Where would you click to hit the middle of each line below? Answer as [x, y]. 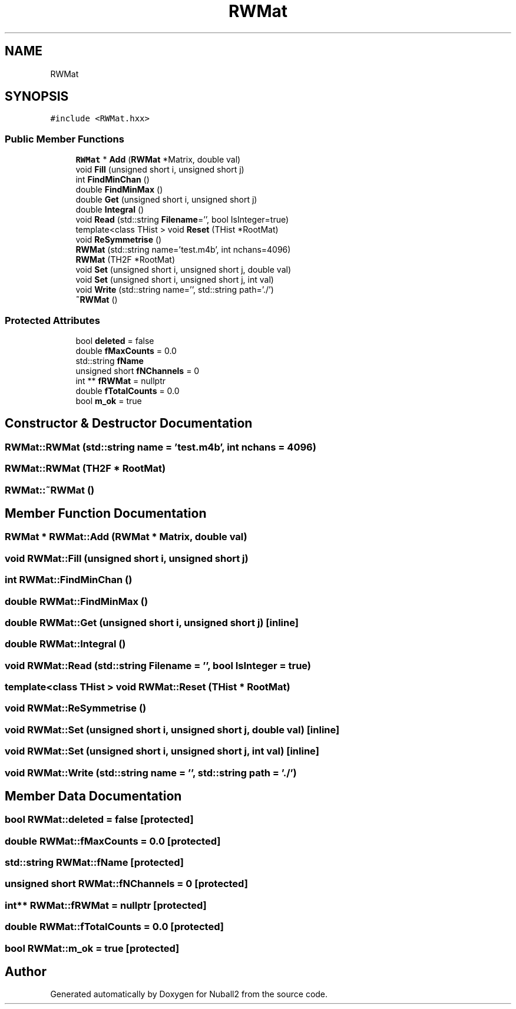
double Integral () [110, 210]
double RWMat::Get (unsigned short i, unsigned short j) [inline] [152, 622]
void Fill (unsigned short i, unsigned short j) [160, 170]
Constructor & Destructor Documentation [129, 424]
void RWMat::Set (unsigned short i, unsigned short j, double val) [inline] [172, 730]
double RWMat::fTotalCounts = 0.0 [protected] [114, 927]
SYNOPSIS [37, 97]
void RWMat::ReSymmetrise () [76, 708]
